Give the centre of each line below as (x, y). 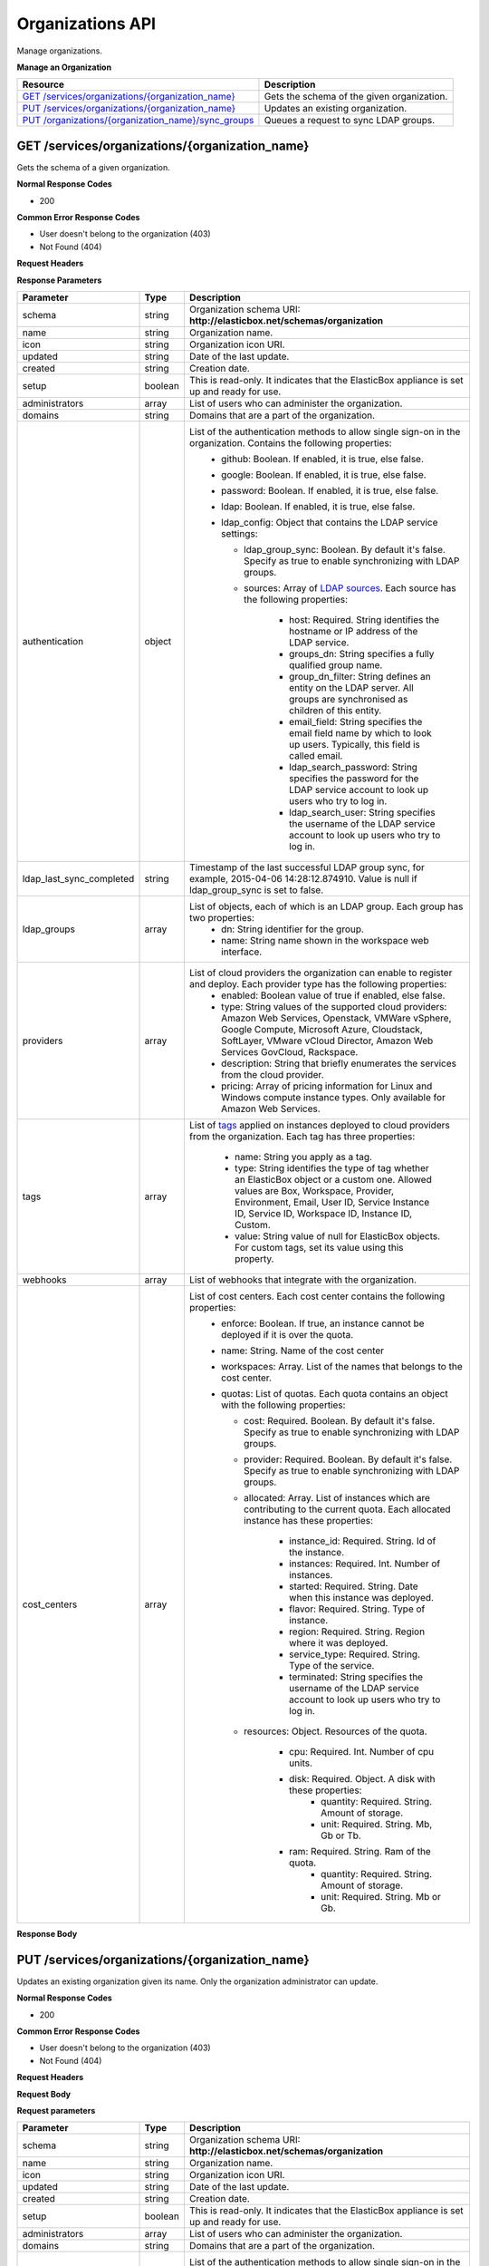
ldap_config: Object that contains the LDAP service (329, 522)
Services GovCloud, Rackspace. (289, 1051)
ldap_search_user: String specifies (362, 812)
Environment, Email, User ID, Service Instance (332, 1202)
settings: (239, 533)
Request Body (44, 2094)
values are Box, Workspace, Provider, (314, 1190)
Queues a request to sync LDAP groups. (349, 121)
